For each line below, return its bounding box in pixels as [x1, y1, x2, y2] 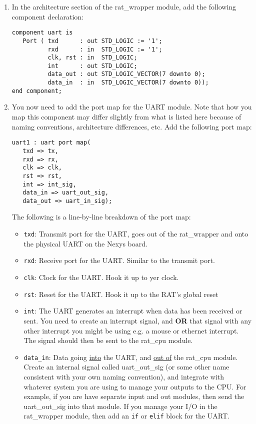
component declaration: [11, 11, 83, 21]
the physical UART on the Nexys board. [23, 238, 147, 248]
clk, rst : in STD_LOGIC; [47, 54, 137, 61]
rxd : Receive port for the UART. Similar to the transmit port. [23, 255, 215, 265]
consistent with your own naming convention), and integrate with [23, 371, 224, 381]
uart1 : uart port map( [11, 139, 91, 146]
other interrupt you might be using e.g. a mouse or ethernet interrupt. [23, 325, 239, 335]
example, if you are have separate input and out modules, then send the [23, 391, 244, 401]
